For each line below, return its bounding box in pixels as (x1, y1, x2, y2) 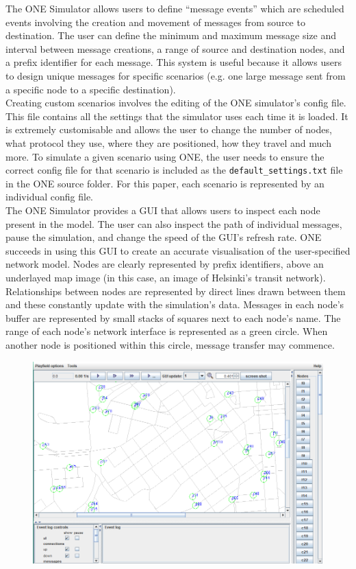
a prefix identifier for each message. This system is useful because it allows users (5, 55, 342, 69)
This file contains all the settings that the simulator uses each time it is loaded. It (5, 108, 348, 123)
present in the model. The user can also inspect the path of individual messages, (5, 216, 342, 231)
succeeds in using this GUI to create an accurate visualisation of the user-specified (5, 243, 351, 257)
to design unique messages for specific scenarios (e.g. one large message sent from (5, 68, 346, 82)
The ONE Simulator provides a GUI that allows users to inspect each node (5, 202, 320, 217)
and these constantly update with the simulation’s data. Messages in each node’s (5, 297, 344, 312)
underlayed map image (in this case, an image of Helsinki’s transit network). (5, 270, 326, 284)
